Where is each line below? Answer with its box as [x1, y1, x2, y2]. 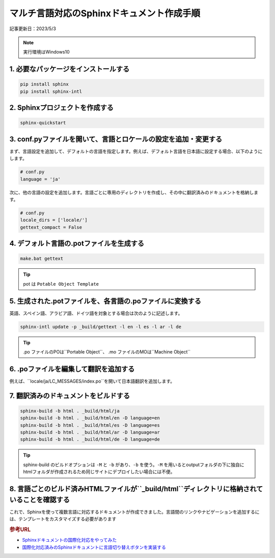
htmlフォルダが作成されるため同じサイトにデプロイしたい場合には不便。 [23, 469, 175, 475]
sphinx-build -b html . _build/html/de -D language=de [20, 437, 160, 442]
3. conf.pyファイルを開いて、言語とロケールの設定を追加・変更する [9, 135, 223, 143]
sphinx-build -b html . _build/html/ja [20, 408, 120, 414]
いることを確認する [9, 495, 70, 504]
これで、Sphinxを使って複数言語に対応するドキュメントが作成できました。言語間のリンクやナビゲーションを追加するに [9, 509, 260, 515]
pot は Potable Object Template [23, 281, 99, 287]
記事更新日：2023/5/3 [9, 26, 56, 32]
